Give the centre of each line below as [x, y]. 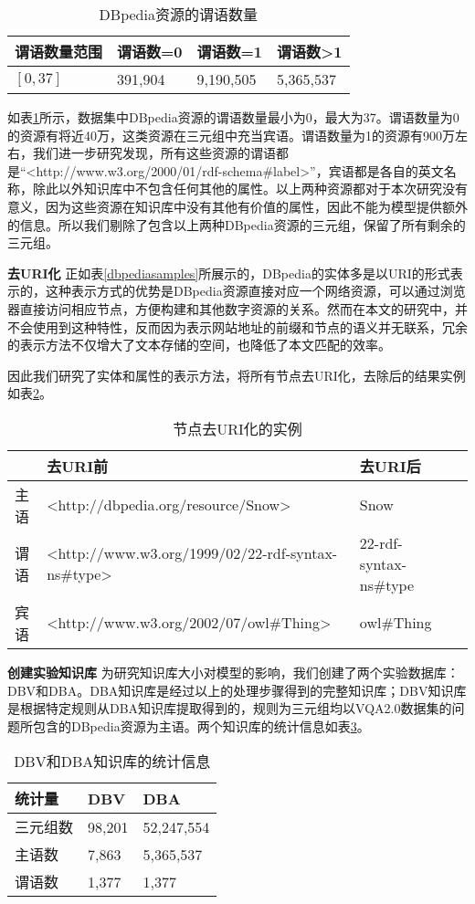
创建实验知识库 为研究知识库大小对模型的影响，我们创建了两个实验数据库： [233, 672]
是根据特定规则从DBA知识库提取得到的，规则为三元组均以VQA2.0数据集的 [230, 708]
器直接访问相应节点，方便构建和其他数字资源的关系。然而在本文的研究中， [231, 308]
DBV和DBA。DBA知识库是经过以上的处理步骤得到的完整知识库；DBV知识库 [237, 690]
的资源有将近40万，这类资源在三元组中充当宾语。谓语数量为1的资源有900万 [231, 135]
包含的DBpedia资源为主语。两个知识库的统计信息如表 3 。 [201, 725]
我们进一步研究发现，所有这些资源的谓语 [154, 153]
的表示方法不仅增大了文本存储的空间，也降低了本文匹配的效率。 [199, 345]
